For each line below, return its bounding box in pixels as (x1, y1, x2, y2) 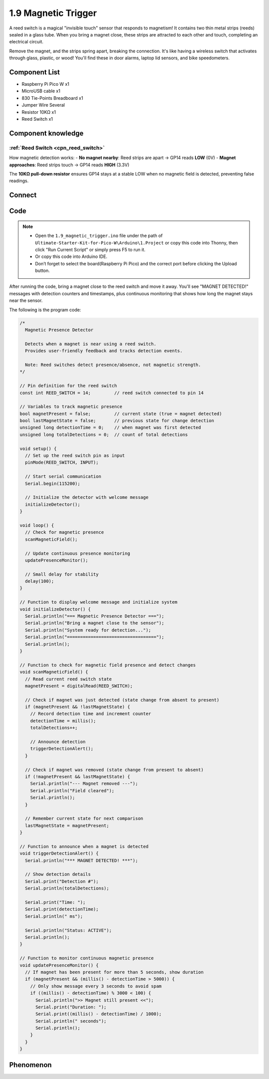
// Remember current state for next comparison (25, 816, 143, 822)
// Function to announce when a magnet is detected (19, 844, 149, 849)
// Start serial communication (25, 474, 102, 479)
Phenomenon (9, 1061, 52, 1069)
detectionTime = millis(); (30, 718, 97, 723)
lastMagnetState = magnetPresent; (25, 823, 110, 828)
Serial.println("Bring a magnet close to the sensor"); (25, 620, 164, 626)
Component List (9, 68, 60, 76)
